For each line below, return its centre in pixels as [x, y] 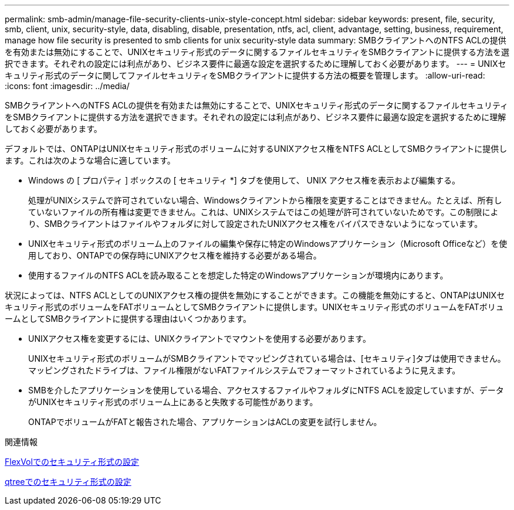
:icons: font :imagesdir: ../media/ [67, 86]
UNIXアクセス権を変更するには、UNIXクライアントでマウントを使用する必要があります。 [199, 339]
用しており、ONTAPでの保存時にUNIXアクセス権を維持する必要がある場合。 [175, 255]
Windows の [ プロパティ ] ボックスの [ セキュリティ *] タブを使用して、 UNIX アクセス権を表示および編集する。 [244, 180]
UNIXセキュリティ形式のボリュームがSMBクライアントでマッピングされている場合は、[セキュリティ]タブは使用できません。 [267, 358]
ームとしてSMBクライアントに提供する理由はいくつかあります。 [128, 319]
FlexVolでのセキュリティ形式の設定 [72, 462]
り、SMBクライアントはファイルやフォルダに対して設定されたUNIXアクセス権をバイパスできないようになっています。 [256, 224]
